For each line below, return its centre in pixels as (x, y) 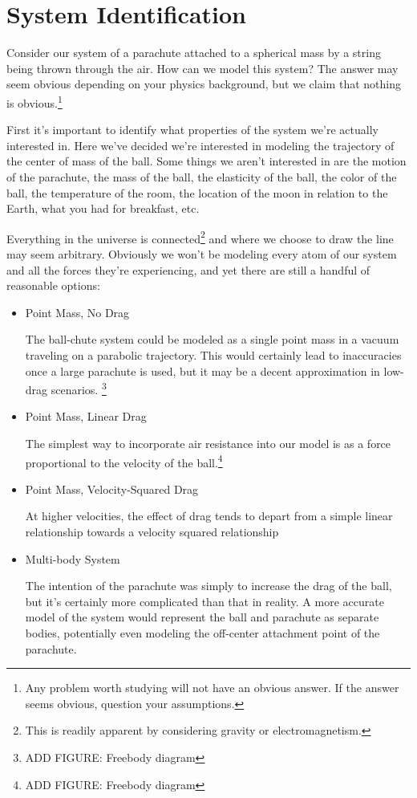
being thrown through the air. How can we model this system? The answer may (202, 68)
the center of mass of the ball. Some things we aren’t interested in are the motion (206, 161)
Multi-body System (73, 558)
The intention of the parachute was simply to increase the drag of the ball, (208, 586)
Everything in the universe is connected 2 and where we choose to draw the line (200, 237)
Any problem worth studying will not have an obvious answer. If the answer (212, 688)
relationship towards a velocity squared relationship (152, 531)
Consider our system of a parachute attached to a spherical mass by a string (194, 53)
